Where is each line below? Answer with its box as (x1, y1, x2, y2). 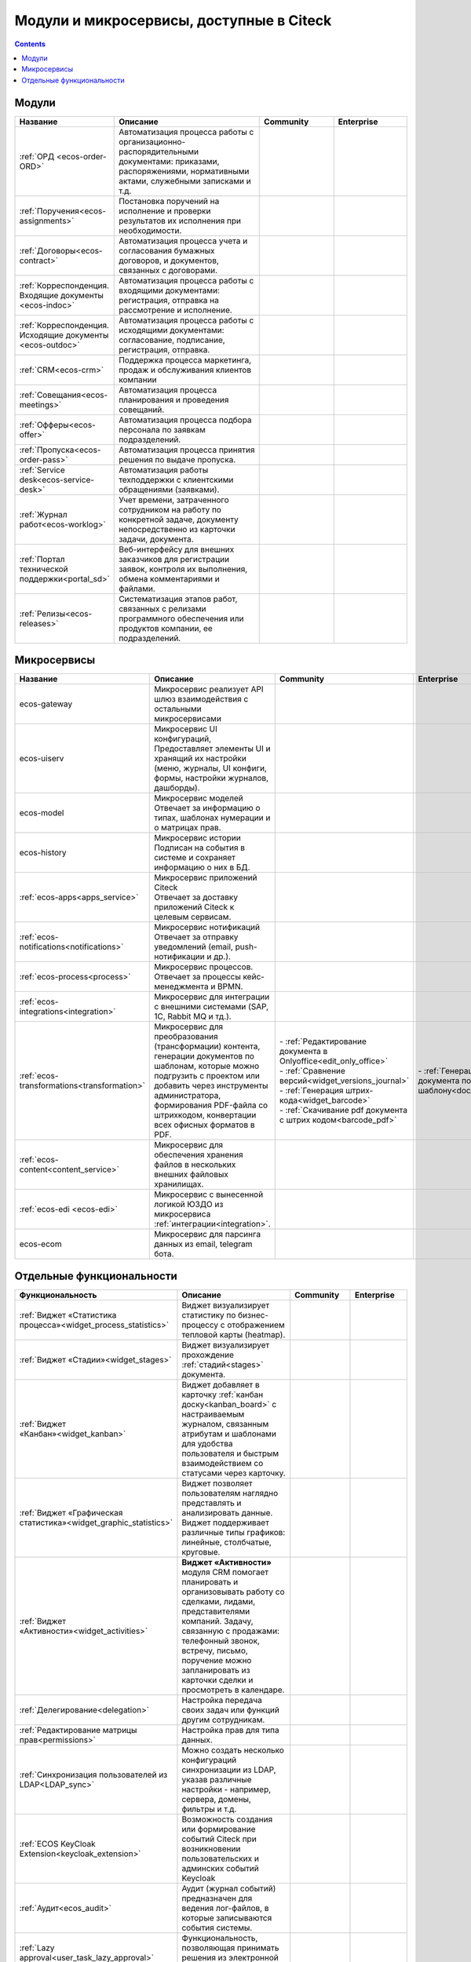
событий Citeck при (181, 1833, 257, 1844)
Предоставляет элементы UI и (154, 743, 271, 754)
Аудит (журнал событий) (181, 1883, 276, 1894)
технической (19, 563, 68, 574)
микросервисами (154, 713, 221, 724)
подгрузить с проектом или (154, 1070, 261, 1081)
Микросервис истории (154, 833, 241, 844)
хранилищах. (154, 1179, 204, 1190)
